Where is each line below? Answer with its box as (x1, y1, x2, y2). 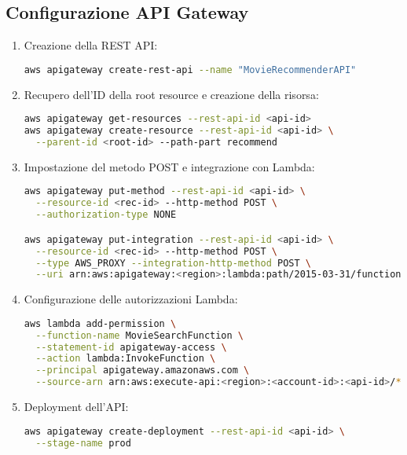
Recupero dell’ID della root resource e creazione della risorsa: (24, 86, 319, 102)
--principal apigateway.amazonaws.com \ (35, 365, 250, 376)
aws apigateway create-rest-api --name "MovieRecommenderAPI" (24, 64, 357, 75)
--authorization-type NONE (35, 209, 177, 221)
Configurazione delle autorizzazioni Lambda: (24, 291, 238, 307)
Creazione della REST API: (24, 37, 158, 53)
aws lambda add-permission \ (24, 317, 177, 329)
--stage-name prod (35, 437, 131, 449)
